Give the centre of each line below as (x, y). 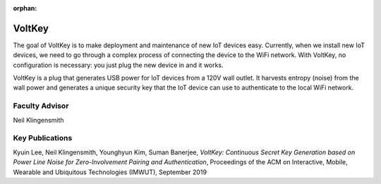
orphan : (25, 8)
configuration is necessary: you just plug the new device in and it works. (118, 65)
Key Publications (43, 138)
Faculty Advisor (41, 106)
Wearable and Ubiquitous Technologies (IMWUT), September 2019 (110, 172)
